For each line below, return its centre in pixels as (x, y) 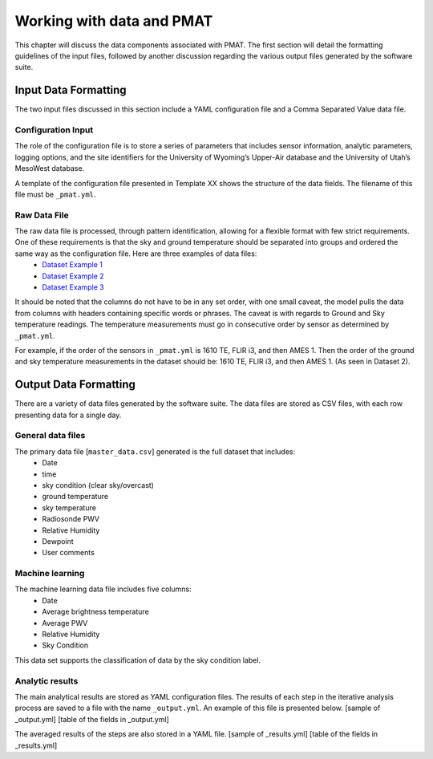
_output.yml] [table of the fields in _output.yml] (92, 719)
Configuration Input (54, 130)
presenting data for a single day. (68, 415)
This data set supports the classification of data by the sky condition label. (138, 660)
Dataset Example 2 (73, 276)
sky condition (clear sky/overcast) (98, 485)
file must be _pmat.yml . (55, 194)
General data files (50, 436)
